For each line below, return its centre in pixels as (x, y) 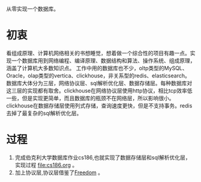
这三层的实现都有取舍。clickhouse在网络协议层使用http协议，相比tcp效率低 (99, 90)
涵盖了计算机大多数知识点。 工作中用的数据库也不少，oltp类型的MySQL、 (97, 68)
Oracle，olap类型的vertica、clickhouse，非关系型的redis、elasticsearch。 (98, 75)
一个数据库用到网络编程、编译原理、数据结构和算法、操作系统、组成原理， (103, 60)
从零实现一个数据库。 (32, 9)
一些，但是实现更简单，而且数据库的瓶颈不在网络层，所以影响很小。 (90, 98)
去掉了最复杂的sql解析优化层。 (44, 113)
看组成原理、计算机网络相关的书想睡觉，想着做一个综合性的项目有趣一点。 (98, 53)
